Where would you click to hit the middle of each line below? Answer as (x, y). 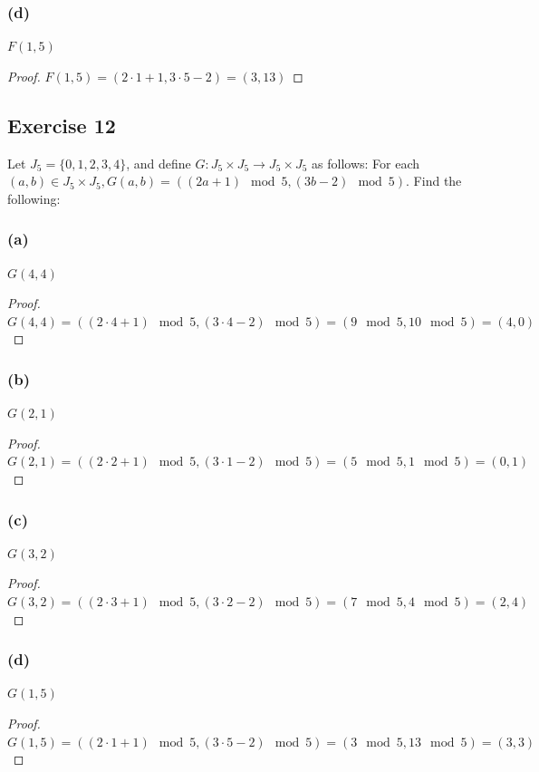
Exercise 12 (62, 125)
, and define (159, 163)
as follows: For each (366, 163)
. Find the (434, 181)
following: (34, 198)
